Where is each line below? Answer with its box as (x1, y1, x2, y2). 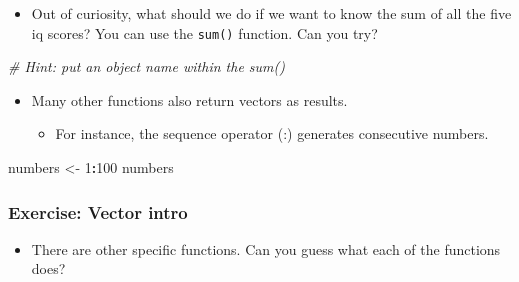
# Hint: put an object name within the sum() (8, 56, 285, 77)
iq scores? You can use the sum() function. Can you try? (31, 22, 378, 43)
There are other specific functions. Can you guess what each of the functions (31, 238, 501, 259)
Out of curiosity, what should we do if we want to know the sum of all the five (31, 3, 512, 23)
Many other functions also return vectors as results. (31, 89, 348, 110)
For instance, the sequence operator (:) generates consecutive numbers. (55, 123, 489, 144)
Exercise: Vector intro (8, 199, 188, 224)
